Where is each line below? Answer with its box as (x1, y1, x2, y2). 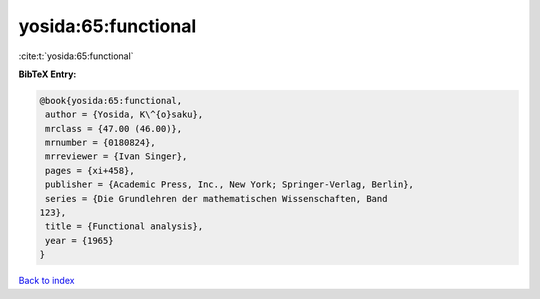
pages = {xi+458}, (45, 165, 135, 176)
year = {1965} (45, 235, 114, 246)
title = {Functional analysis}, (45, 221, 204, 232)
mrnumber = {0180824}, (45, 137, 157, 149)
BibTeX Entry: (18, 68, 77, 80)
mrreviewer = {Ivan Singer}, (45, 151, 188, 162)
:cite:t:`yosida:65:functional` (18, 50, 134, 62)
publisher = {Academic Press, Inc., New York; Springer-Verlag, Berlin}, (45, 179, 415, 190)
